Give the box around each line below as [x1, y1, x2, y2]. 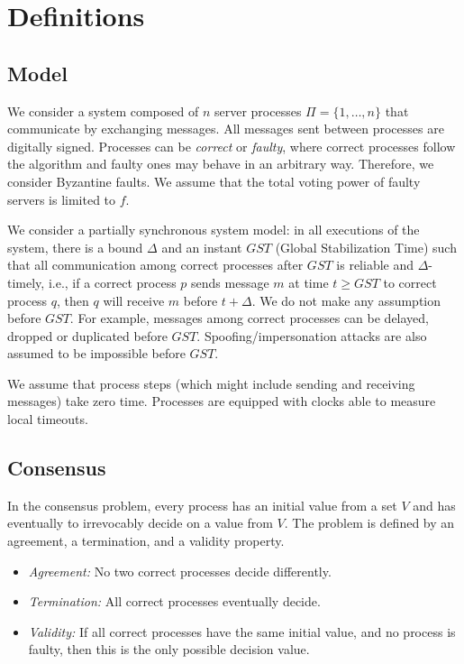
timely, [7, 272, 45, 291]
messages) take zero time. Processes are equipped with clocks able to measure [7, 392, 436, 410]
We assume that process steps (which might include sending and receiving [7, 373, 415, 392]
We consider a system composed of [7, 101, 199, 120]
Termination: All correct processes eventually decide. [28, 592, 321, 611]
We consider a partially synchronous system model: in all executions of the [7, 220, 420, 239]
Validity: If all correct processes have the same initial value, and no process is [28, 622, 456, 641]
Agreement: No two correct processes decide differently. [28, 561, 332, 580]
